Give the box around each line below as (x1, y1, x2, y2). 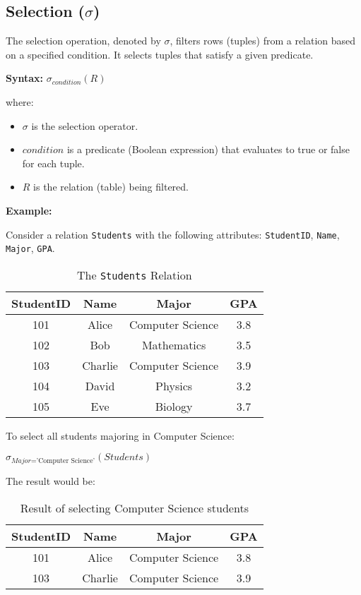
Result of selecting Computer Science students (20, 499, 249, 516)
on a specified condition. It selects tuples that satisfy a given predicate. (6, 47, 314, 61)
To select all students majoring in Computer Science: (6, 428, 235, 443)
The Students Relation (77, 266, 192, 283)
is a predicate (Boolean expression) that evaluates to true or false (66, 142, 350, 157)
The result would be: (6, 473, 95, 488)
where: (6, 94, 34, 109)
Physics (155, 377, 193, 394)
